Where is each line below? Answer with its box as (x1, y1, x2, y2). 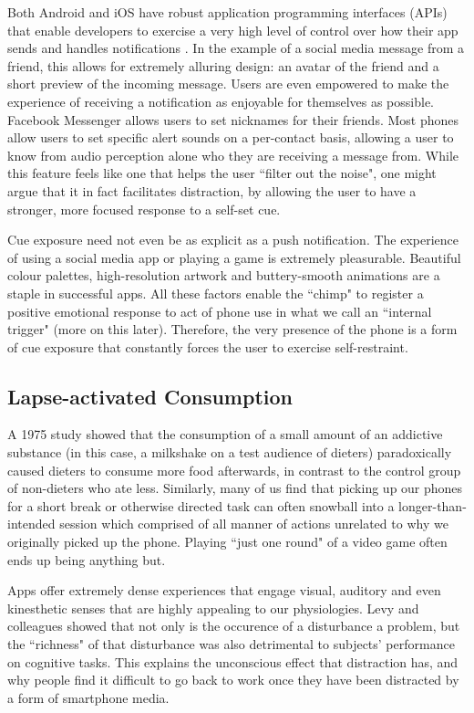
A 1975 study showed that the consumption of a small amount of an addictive (7, 425, 443, 444)
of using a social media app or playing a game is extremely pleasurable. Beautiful (7, 247, 461, 267)
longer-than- (398, 496, 467, 515)
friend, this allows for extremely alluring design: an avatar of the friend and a (7, 56, 439, 75)
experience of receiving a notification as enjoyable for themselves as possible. (7, 91, 434, 110)
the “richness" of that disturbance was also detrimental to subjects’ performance (7, 634, 455, 654)
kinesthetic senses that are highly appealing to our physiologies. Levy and (7, 598, 419, 617)
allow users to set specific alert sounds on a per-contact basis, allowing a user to (7, 128, 454, 147)
